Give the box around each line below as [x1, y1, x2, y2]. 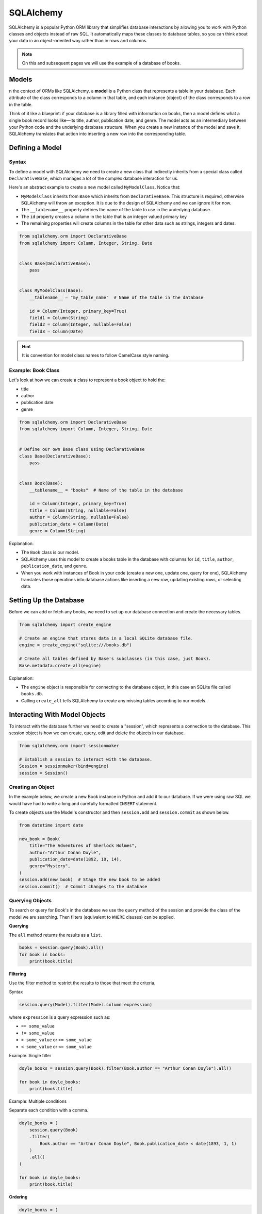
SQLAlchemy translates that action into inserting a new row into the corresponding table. [9, 131, 186, 137]
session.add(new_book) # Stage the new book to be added [19, 877, 160, 882]
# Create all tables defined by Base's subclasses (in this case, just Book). [19, 656, 211, 661]
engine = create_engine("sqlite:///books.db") [19, 642, 132, 648]
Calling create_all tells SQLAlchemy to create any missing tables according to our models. [21, 697, 207, 704]
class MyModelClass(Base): [19, 288, 83, 293]
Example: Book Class [9, 367, 60, 373]
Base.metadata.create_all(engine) [19, 663, 101, 668]
